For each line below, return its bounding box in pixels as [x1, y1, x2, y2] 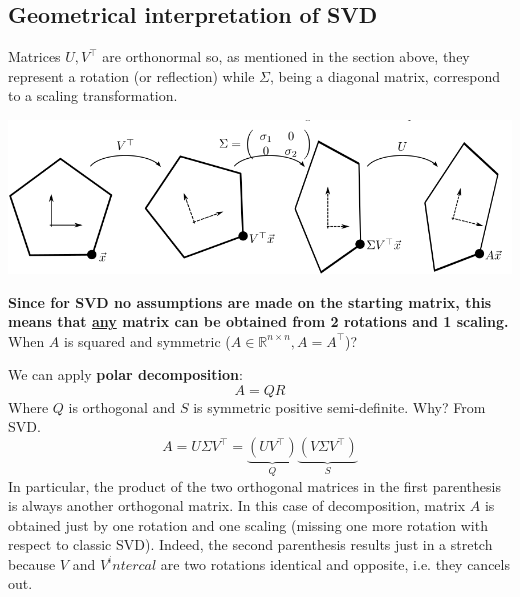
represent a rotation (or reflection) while [8, 65, 255, 86]
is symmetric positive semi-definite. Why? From [193, 396, 486, 417]
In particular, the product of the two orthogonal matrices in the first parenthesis [8, 475, 501, 496]
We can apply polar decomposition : [8, 364, 243, 385]
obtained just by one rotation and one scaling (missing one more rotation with [8, 514, 488, 535]
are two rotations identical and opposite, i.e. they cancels [160, 553, 510, 574]
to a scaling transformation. [8, 85, 178, 106]
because [8, 553, 56, 574]
